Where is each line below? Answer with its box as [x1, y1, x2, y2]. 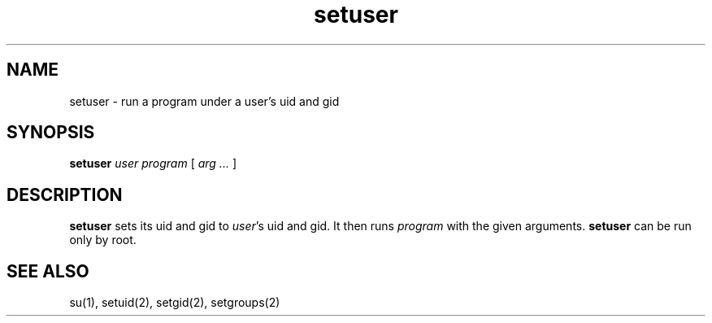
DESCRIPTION [7, 184, 123, 205]
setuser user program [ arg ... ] [69, 156, 237, 171]
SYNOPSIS [7, 122, 95, 143]
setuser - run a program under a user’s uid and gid [69, 94, 340, 108]
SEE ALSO [7, 260, 89, 282]
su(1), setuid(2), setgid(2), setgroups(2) [69, 295, 280, 310]
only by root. [69, 233, 137, 247]
